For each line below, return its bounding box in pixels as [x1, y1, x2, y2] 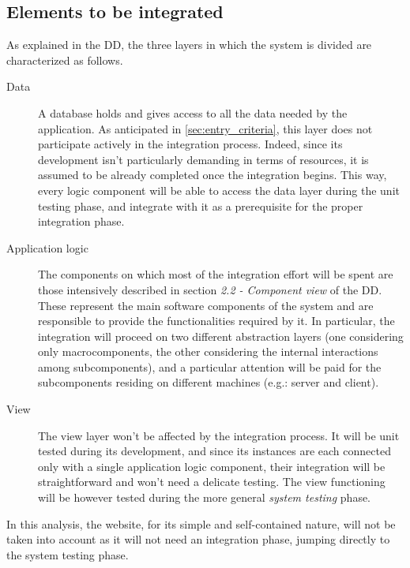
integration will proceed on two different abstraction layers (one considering [38, 327, 404, 344]
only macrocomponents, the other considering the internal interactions [38, 343, 378, 360]
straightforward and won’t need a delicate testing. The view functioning [38, 473, 386, 490]
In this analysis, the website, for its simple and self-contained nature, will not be [6, 515, 396, 532]
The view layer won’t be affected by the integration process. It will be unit [38, 427, 400, 443]
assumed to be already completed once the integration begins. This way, [38, 166, 387, 183]
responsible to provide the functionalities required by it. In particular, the [38, 312, 395, 329]
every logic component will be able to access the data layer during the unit [38, 181, 400, 198]
